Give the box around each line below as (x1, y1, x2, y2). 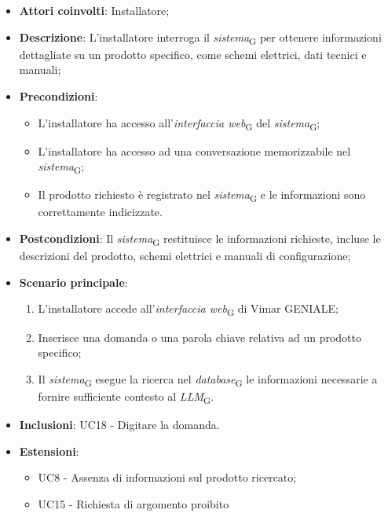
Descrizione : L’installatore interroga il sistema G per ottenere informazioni (19, 28, 382, 47)
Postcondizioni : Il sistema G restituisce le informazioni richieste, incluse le (19, 230, 381, 248)
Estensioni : (19, 442, 79, 459)
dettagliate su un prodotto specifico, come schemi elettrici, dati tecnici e (19, 46, 367, 62)
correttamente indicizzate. (38, 203, 163, 220)
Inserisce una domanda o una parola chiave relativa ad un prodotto (38, 328, 361, 345)
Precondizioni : (19, 87, 98, 104)
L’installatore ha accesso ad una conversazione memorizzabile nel (38, 142, 351, 159)
